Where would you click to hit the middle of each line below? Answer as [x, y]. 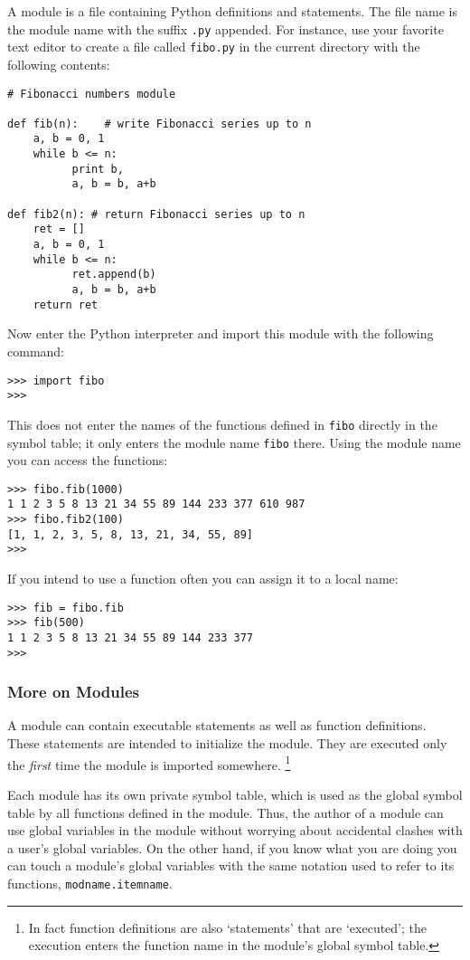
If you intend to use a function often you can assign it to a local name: [203, 579]
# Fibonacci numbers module [92, 94]
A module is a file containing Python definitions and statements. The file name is [232, 11]
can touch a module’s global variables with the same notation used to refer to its [231, 865]
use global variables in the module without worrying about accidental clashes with [235, 830]
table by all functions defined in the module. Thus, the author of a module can [226, 812]
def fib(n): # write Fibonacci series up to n [160, 124]
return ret [66, 304]
